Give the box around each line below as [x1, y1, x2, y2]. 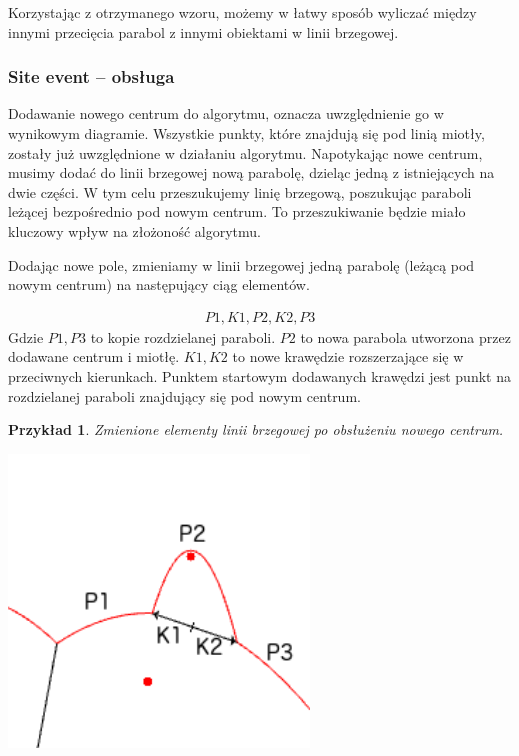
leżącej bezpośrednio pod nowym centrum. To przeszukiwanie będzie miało [8, 201, 466, 222]
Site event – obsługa [8, 64, 175, 89]
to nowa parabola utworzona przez [300, 326, 511, 347]
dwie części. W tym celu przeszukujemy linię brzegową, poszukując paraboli [8, 181, 472, 202]
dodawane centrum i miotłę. [8, 346, 180, 367]
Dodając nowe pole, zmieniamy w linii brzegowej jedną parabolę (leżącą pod [8, 254, 475, 275]
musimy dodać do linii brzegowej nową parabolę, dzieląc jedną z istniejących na [8, 162, 495, 183]
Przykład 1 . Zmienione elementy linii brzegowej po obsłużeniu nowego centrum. [8, 419, 504, 440]
